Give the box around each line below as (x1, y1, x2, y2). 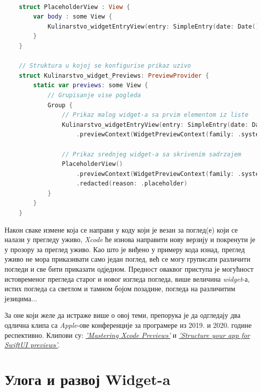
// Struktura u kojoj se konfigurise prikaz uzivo (19, 62, 191, 70)
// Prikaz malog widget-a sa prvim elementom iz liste (62, 111, 248, 119)
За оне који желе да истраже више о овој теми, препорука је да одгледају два (5, 310, 240, 320)
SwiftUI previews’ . (5, 339, 60, 350)
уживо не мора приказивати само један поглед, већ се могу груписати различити (5, 254, 250, 264)
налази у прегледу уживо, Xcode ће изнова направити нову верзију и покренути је (5, 234, 255, 245)
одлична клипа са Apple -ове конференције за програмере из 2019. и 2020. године (5, 320, 252, 330)
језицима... (5, 293, 37, 303)
